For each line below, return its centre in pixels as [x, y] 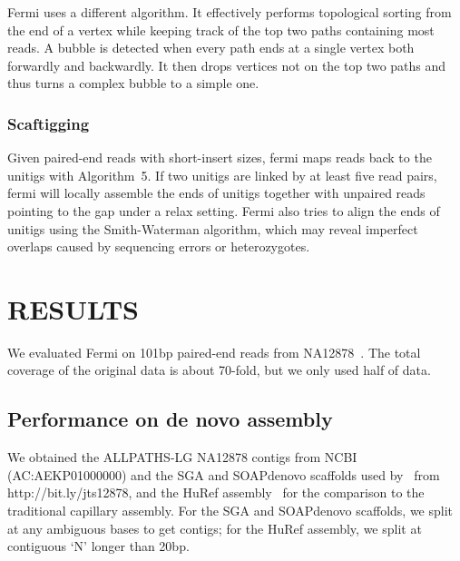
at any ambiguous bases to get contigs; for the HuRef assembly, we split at [215, 528]
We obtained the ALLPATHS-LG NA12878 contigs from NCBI [182, 457]
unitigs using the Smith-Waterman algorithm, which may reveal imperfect [213, 228]
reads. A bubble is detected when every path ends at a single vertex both [211, 48]
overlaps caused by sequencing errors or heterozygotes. [159, 246]
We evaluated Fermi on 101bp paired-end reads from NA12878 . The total [214, 352]
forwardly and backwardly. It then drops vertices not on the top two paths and [227, 65]
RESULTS [73, 308]
